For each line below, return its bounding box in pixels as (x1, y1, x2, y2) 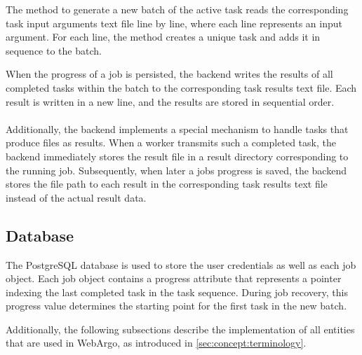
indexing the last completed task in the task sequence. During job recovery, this (6, 284, 348, 299)
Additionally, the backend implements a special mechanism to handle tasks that (6, 121, 349, 136)
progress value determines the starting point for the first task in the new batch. (6, 298, 347, 313)
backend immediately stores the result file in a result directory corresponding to (6, 148, 349, 163)
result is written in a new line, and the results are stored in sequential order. (6, 94, 335, 109)
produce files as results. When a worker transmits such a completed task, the (6, 135, 336, 150)
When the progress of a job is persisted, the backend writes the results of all (6, 67, 333, 81)
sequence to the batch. (6, 43, 102, 57)
